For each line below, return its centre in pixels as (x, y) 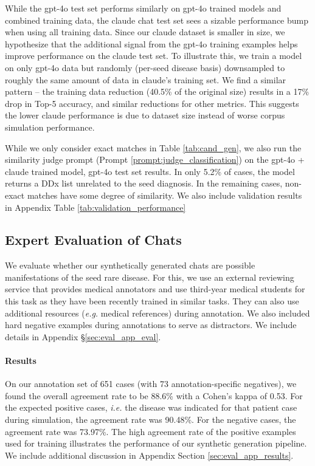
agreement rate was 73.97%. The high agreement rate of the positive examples (151, 431)
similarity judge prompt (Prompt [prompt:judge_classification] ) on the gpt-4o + (155, 159)
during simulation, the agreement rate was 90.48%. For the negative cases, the (151, 420)
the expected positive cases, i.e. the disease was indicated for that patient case (151, 407)
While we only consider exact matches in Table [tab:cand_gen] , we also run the (153, 147)
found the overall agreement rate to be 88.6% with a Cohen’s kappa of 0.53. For (154, 395)
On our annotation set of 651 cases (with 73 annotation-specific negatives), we (151, 384)
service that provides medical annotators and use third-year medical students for (155, 289)
